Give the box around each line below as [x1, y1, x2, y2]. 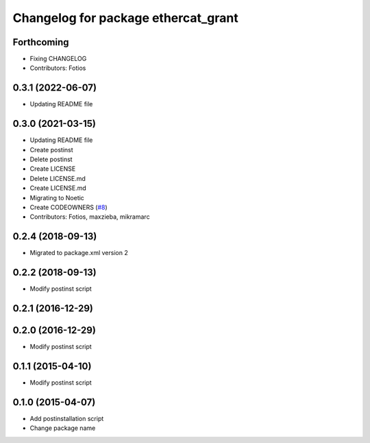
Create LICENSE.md [29, 184, 87, 192]
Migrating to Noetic [29, 193, 85, 202]
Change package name [29, 424, 96, 432]
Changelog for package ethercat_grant [12, 10, 239, 25]
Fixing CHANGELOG [29, 55, 87, 63]
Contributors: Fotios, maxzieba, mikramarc [29, 213, 150, 221]
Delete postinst [29, 155, 73, 164]
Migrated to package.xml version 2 [29, 249, 128, 257]
